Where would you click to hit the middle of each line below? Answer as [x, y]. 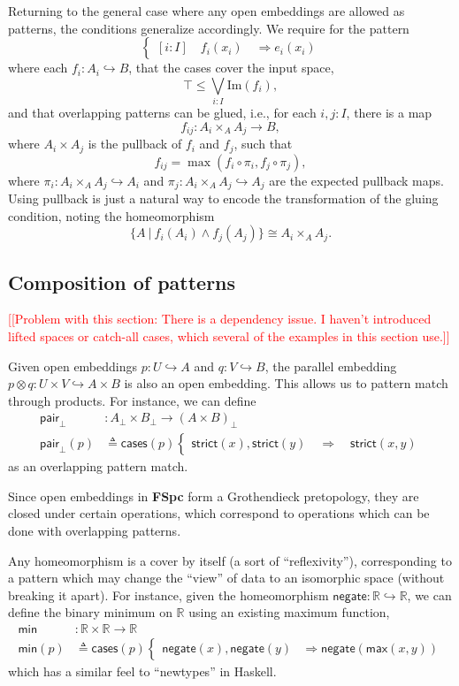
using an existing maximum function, [289, 612]
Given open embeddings [73, 366]
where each [38, 68]
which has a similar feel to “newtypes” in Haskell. [142, 671]
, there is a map [389, 113]
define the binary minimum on [90, 612]
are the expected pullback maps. [356, 180]
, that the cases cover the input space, [231, 68]
